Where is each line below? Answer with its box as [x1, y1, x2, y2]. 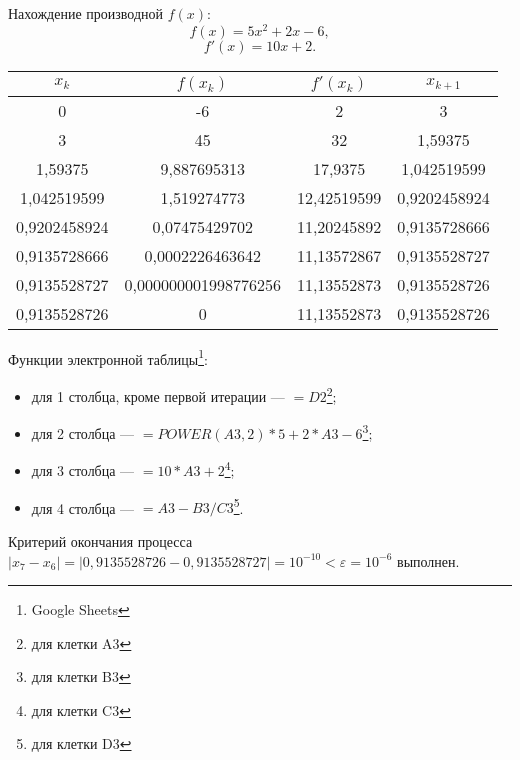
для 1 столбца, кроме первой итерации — [31, 385, 285, 406]
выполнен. [397, 550, 460, 571]
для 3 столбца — [31, 460, 135, 481]
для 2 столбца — [31, 422, 135, 443]
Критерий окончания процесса [8, 530, 193, 551]
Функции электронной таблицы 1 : [8, 345, 208, 369]
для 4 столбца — [31, 497, 135, 518]
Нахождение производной [8, 3, 164, 23]
